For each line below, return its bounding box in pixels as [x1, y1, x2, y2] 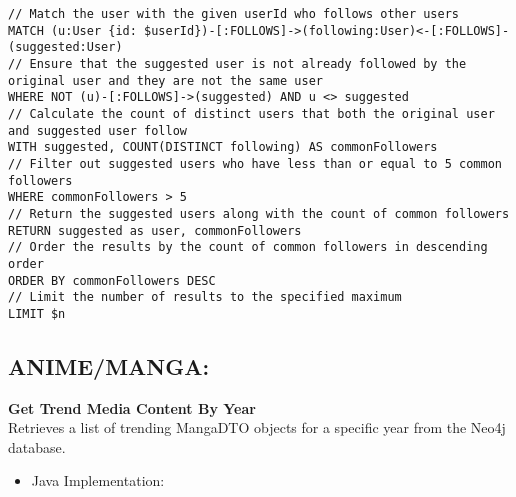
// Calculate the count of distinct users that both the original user [8, 106, 495, 121]
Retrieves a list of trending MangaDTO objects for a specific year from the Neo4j [8, 417, 506, 438]
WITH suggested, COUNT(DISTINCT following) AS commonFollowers [8, 140, 438, 155]
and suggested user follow [8, 123, 187, 138]
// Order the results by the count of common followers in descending [8, 240, 488, 255]
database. [8, 436, 66, 457]
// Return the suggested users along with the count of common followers [8, 206, 510, 221]
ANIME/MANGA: [8, 350, 210, 381]
